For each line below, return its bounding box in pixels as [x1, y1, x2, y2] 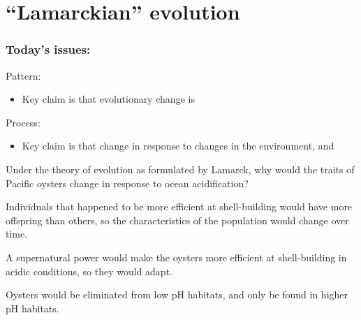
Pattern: [6, 68, 41, 82]
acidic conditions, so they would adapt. [6, 263, 172, 278]
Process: [6, 115, 40, 129]
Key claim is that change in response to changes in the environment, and [22, 138, 334, 153]
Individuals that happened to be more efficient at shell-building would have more [6, 199, 353, 214]
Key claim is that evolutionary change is [22, 92, 195, 106]
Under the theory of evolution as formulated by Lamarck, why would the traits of [6, 161, 355, 176]
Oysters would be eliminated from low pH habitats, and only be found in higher [6, 287, 348, 302]
